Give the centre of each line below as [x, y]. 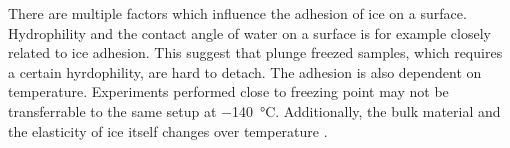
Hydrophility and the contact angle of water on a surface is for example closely [249, 32]
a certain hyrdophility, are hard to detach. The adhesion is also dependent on [245, 71]
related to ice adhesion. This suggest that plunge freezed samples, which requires [255, 52]
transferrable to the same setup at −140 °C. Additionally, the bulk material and [254, 110]
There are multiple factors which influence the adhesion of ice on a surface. [237, 13]
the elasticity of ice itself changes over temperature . [168, 130]
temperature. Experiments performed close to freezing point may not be [228, 91]
